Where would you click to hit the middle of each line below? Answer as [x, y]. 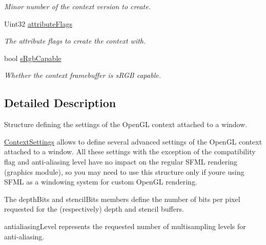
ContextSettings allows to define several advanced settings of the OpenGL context [133, 141]
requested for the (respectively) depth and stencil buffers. [94, 209]
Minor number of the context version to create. [77, 6]
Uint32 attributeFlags [38, 23]
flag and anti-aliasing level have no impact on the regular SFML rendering [121, 161]
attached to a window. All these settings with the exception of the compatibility [130, 151]
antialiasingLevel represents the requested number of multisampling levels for [125, 226]
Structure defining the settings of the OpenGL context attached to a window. [126, 124]
